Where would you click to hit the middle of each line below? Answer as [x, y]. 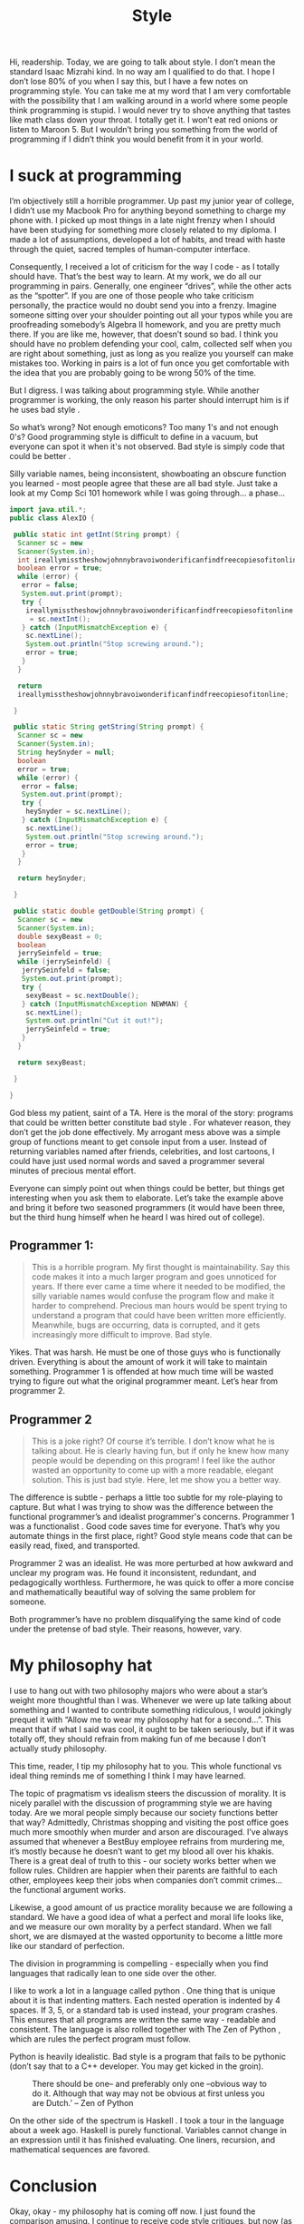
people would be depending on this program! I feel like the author [153, 1461]
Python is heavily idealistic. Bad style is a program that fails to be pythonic [148, 2057]
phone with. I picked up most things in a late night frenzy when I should [142, 220]
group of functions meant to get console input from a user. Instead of [138, 1141]
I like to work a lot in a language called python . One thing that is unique [142, 1991]
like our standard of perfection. [67, 1946]
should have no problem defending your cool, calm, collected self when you [151, 344]
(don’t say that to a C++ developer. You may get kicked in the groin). [137, 2066]
